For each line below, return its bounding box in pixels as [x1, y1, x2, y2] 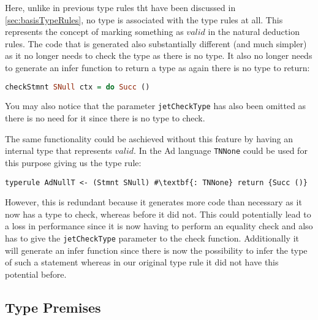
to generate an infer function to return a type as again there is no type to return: [5, 61, 310, 74]
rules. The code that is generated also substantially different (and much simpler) [5, 37, 307, 50]
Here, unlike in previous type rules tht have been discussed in [5, 1, 236, 13]
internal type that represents [5, 144, 112, 157]
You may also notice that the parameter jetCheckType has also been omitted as [5, 99, 306, 112]
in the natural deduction [208, 25, 300, 38]
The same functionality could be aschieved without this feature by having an [5, 132, 293, 145]
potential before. [5, 267, 67, 280]
